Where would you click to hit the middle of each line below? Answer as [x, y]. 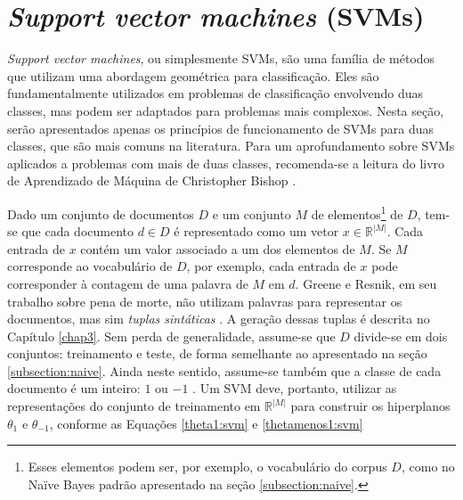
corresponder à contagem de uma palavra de [128, 283]
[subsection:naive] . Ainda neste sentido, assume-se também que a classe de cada [224, 370]
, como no [428, 467]
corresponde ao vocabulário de [90, 266]
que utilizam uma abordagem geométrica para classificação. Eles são [193, 75]
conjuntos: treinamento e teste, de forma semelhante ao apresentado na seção [217, 353]
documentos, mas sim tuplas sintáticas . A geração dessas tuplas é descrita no [219, 319]
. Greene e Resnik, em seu [366, 283]
